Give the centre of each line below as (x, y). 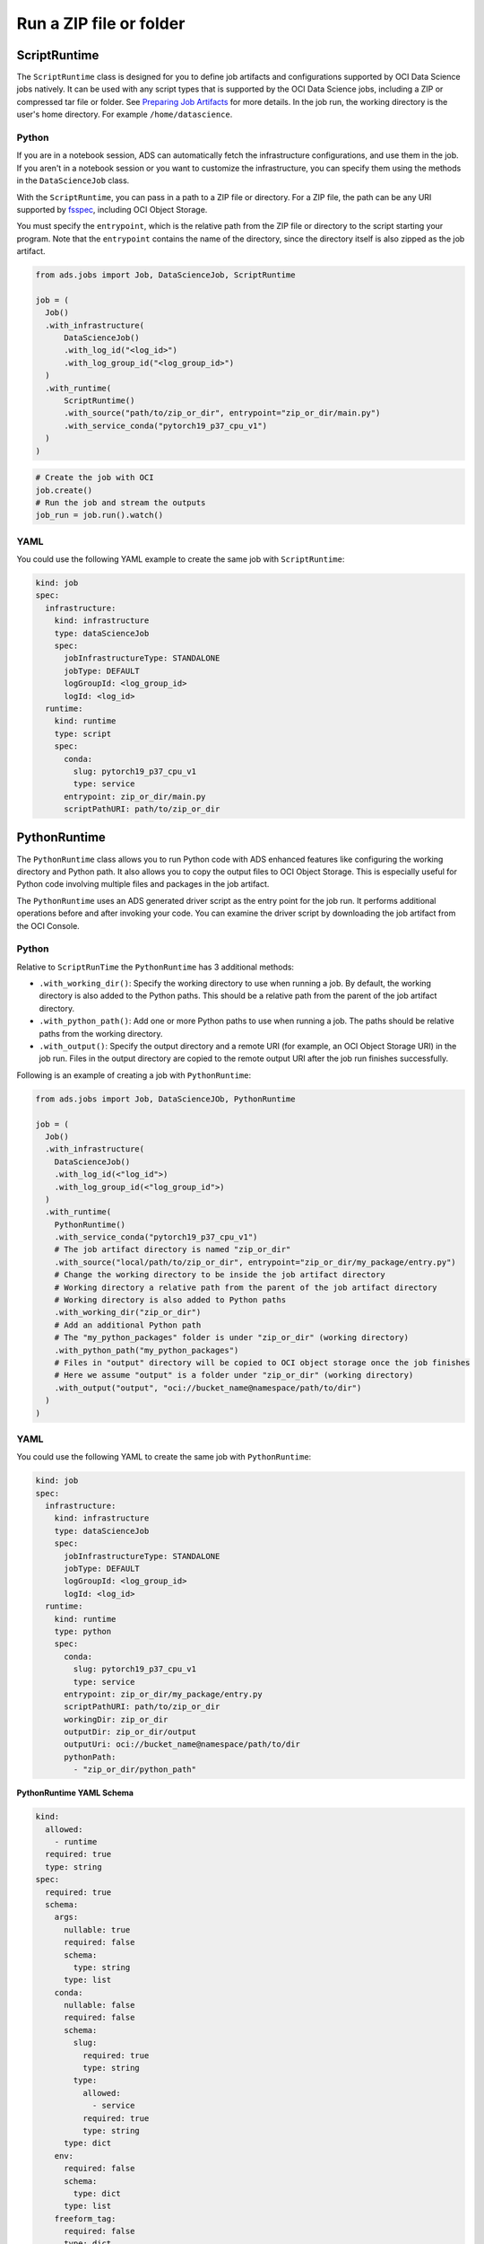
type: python (83, 1631)
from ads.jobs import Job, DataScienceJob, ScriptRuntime (165, 275)
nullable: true (97, 1929)
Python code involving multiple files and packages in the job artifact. (143, 884)
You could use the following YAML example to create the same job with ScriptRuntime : (181, 559)
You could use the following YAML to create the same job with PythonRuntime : (164, 1457)
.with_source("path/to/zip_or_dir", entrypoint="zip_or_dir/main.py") (222, 413)
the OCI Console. (48, 925)
